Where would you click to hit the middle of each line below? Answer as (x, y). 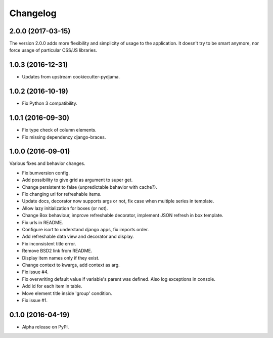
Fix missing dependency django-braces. (64, 137)
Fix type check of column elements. (59, 130)
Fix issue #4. (35, 272)
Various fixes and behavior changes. (47, 163)
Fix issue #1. (35, 300)
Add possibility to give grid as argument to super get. (77, 180)
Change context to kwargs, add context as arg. (71, 265)
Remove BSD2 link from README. (57, 251)
